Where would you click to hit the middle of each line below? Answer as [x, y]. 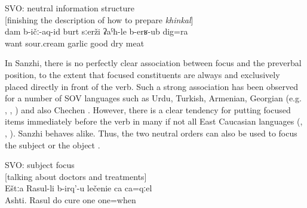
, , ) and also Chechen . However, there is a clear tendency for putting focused [148, 109]
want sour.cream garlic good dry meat [75, 43]
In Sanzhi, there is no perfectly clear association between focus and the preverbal [153, 63]
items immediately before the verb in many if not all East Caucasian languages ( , [154, 121]
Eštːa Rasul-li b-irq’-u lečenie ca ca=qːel [79, 188]
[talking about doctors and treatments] [76, 176]
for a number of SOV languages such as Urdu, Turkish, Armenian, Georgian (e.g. [153, 98]
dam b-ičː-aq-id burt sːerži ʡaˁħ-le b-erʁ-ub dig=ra [96, 31]
